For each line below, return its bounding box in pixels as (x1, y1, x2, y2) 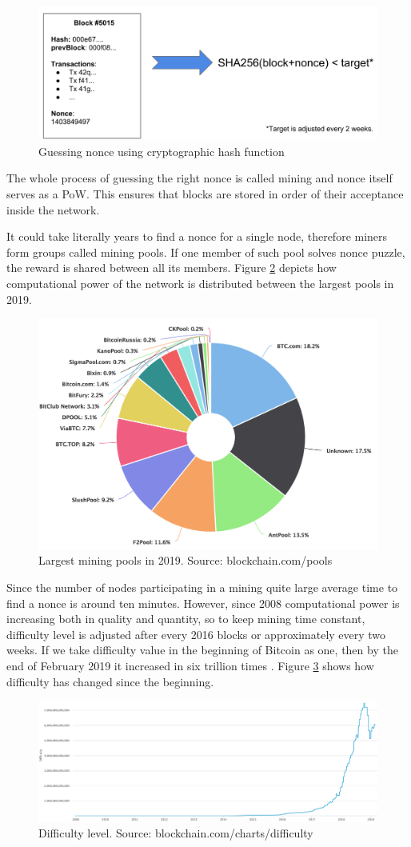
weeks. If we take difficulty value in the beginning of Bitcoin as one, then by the (6, 641, 398, 658)
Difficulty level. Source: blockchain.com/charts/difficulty (38, 824, 313, 841)
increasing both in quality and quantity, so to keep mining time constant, (6, 610, 365, 627)
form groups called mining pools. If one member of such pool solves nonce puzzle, (6, 243, 405, 260)
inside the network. (6, 201, 100, 218)
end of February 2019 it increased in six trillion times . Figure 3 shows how (6, 657, 374, 673)
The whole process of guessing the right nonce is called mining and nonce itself (6, 170, 393, 186)
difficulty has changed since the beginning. (6, 673, 214, 689)
